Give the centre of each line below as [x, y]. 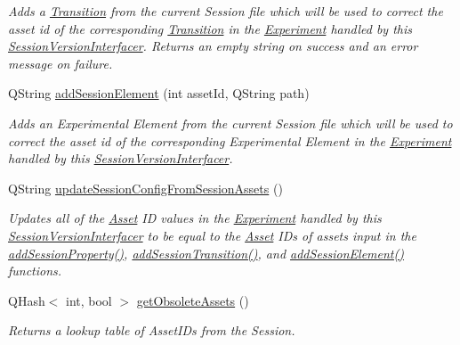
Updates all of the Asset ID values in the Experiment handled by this [195, 218]
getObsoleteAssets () [193, 300]
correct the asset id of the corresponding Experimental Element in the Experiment [230, 140]
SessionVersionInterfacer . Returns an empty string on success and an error [213, 46]
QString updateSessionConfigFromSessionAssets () [145, 188]
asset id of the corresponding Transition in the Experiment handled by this [210, 28]
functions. [35, 271]
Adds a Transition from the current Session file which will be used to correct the [226, 11]
